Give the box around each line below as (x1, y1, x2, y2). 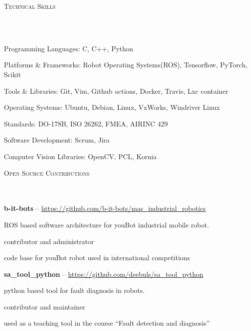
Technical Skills (4, 1, 56, 11)
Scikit (4, 69, 21, 79)
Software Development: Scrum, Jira (4, 135, 110, 145)
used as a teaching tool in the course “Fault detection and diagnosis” (4, 318, 210, 328)
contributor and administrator (4, 236, 94, 246)
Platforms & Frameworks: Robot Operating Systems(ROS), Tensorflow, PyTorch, (4, 60, 248, 70)
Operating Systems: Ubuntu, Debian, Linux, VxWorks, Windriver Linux (4, 102, 220, 112)
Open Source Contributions (4, 167, 90, 178)
